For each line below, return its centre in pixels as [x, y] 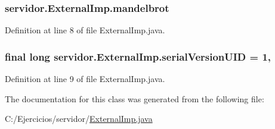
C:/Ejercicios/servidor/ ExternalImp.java [79, 119]
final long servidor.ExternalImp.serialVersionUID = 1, [138, 56]
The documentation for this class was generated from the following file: [135, 98]
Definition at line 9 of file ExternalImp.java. [85, 79]
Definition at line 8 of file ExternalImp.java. [85, 30]
